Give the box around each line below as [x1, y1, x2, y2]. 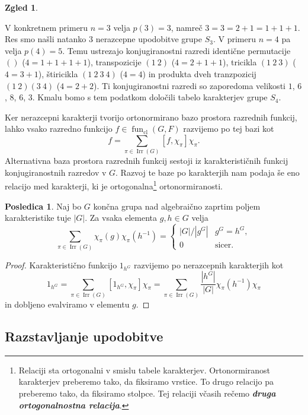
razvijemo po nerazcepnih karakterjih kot [133, 258, 284, 271]
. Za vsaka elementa [85, 211, 158, 224]
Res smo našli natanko [5, 33, 86, 45]
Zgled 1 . [5, 1, 38, 13]
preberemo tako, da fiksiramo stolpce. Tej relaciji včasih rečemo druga [18, 387, 276, 399]
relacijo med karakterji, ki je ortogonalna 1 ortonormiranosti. [5, 178, 223, 192]
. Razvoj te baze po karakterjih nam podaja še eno [115, 166, 300, 178]
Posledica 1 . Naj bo [5, 199, 82, 212]
